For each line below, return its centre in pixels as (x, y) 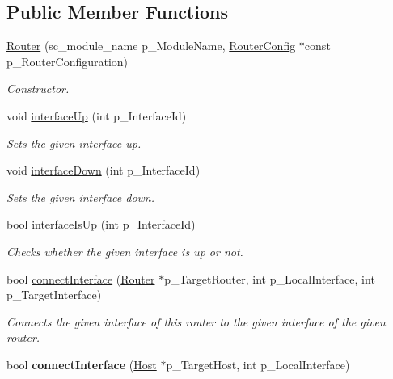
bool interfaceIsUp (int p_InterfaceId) (101, 224)
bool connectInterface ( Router (81, 278)
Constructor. (38, 88)
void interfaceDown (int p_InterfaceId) (104, 170)
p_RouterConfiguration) (68, 61)
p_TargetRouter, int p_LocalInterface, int (270, 278)
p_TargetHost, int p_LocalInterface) (258, 364)
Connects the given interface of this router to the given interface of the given (196, 321)
